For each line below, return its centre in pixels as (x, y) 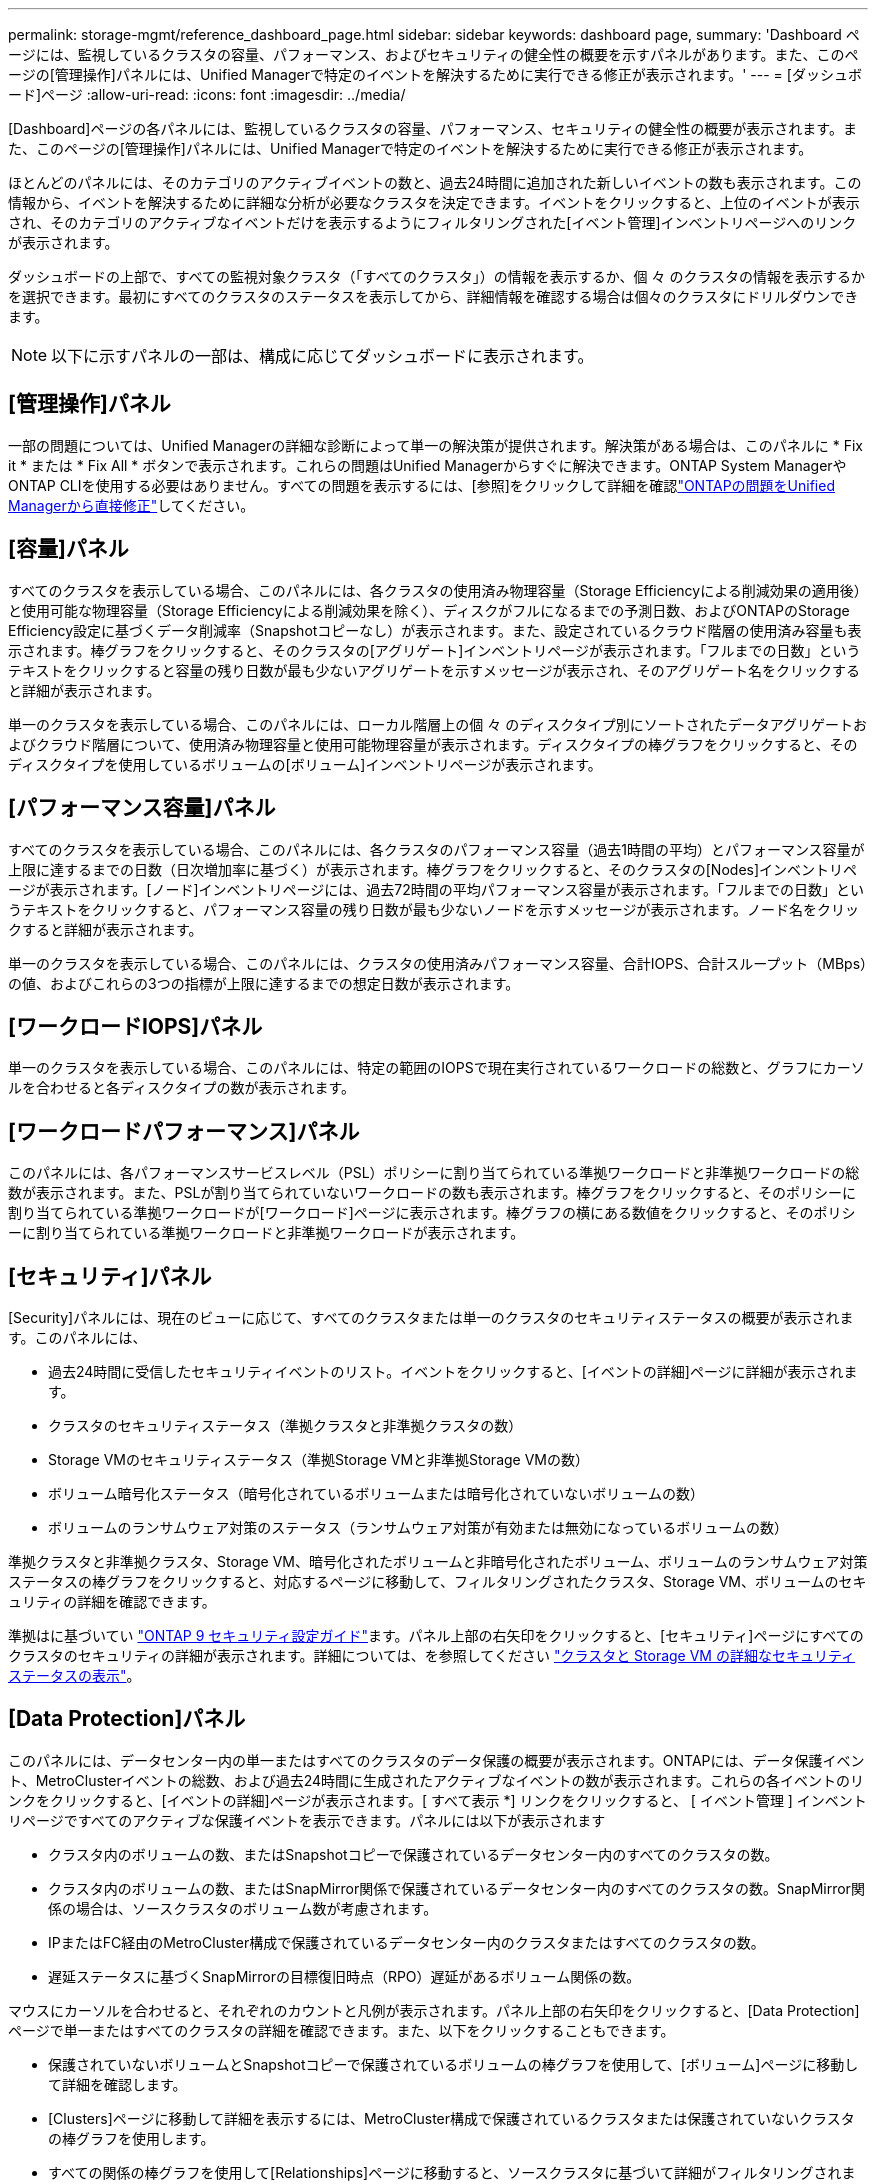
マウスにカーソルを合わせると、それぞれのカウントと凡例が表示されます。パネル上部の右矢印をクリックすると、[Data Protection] (434, 2010)
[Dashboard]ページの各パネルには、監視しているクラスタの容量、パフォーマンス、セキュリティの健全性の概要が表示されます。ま (432, 128)
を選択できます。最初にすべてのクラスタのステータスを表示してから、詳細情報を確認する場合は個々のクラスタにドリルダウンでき (433, 296)
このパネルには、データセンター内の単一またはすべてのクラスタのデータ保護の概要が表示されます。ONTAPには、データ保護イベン (436, 1760)
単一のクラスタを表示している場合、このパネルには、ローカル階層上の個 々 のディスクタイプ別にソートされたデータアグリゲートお (437, 724)
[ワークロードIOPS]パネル (135, 1026)
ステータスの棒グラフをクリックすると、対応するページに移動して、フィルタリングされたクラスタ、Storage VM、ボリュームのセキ (437, 1582)
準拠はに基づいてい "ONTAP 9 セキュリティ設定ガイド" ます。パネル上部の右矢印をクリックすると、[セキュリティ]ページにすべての (436, 1636)
